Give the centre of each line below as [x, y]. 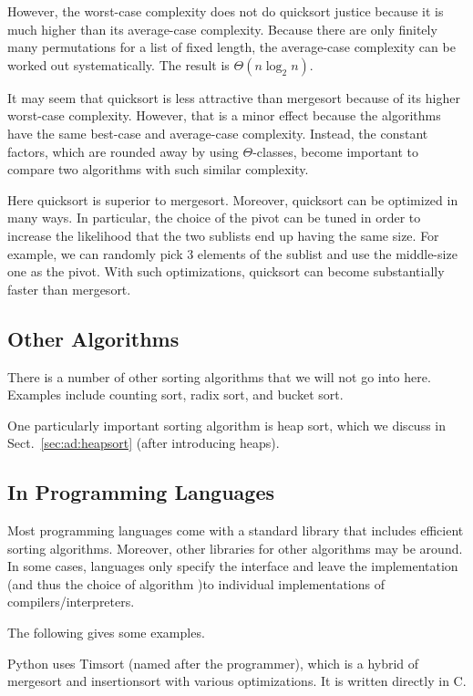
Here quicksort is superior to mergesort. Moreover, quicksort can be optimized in [233, 199]
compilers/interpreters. [71, 602]
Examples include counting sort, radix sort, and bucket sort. [175, 395]
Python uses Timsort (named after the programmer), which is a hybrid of [213, 663]
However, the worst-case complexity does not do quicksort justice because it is [226, 11]
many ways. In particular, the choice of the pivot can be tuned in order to [214, 218]
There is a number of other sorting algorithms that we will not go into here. [219, 376]
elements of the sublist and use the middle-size [327, 253]
